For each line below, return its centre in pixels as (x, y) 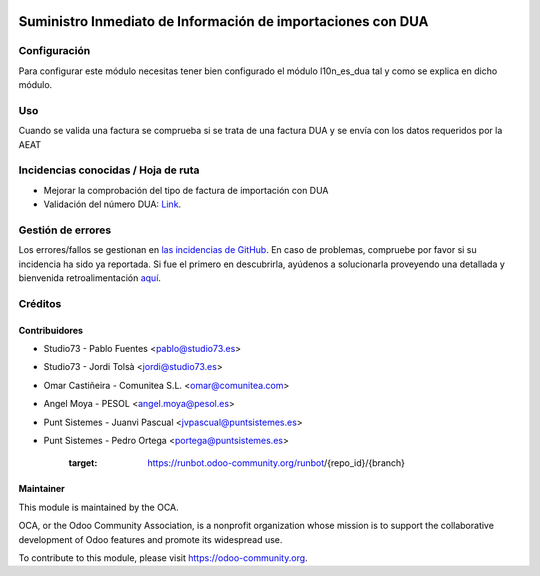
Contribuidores (51, 330)
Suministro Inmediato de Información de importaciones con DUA (223, 21)
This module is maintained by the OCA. (98, 507)
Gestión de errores (65, 230)
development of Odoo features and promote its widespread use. (150, 539)
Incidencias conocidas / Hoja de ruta (109, 170)
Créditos (40, 303)
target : (83, 463)
